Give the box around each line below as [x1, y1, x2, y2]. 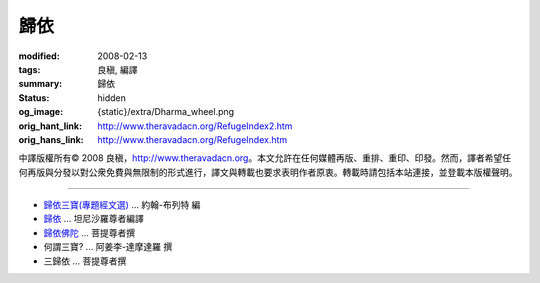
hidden [97, 91, 127, 104]
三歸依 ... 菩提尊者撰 [43, 255, 127, 267]
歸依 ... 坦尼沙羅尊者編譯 [43, 213, 144, 225]
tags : [18, 63, 41, 75]
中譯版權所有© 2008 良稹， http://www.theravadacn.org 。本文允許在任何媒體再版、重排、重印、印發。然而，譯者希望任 [18, 152, 512, 164]
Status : [18, 91, 50, 104]
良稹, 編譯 [97, 63, 138, 75]
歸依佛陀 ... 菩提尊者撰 [43, 226, 135, 239]
